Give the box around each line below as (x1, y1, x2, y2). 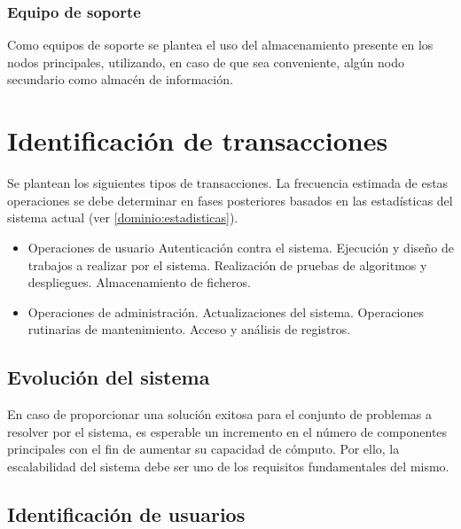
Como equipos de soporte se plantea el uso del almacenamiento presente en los (7, 35, 434, 54)
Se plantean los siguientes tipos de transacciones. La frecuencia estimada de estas (7, 174, 449, 192)
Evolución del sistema (7, 363, 210, 391)
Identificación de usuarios (7, 500, 246, 527)
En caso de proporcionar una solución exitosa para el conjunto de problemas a (7, 405, 433, 424)
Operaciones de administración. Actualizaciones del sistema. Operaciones (27, 302, 425, 321)
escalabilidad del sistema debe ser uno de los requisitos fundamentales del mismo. (7, 456, 449, 475)
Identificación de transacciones (7, 122, 388, 159)
